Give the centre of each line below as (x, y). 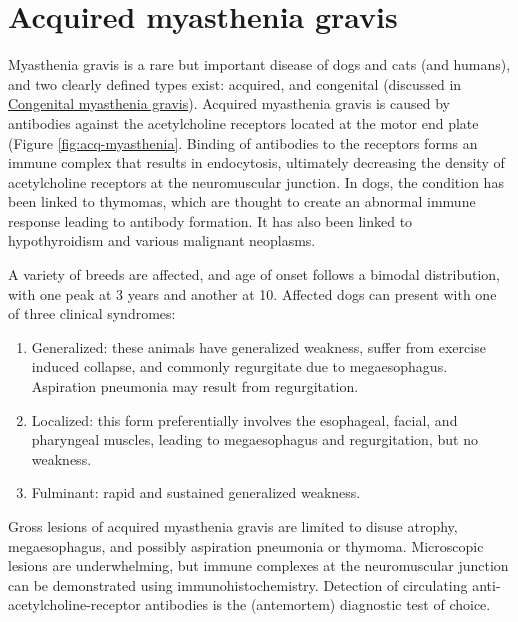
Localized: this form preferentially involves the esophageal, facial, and (244, 419)
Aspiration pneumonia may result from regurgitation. (195, 386)
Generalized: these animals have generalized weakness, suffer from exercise (258, 346)
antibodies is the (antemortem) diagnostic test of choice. (318, 604)
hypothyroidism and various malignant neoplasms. (162, 240)
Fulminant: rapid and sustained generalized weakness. (196, 492)
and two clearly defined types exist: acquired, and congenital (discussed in (235, 83)
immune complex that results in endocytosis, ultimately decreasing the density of (256, 162)
